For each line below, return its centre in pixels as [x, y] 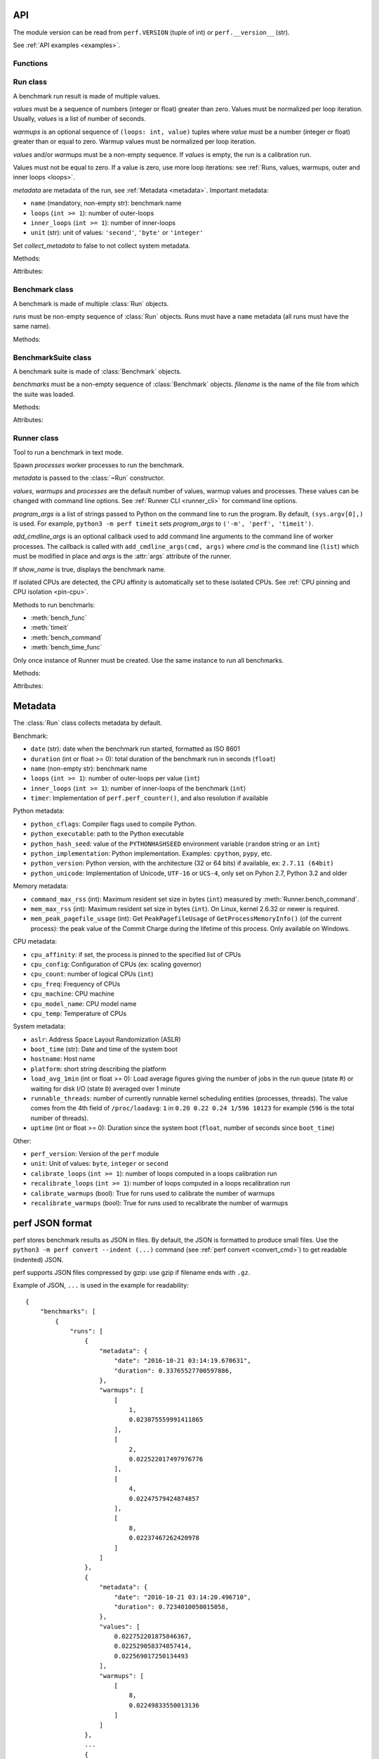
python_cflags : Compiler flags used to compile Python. [113, 824]
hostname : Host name [63, 1059]
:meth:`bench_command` [67, 637]
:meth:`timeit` [50, 628]
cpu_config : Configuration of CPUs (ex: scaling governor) [116, 964]
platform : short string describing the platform [98, 1069]
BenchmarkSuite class [52, 357]
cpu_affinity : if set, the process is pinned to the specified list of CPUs [136, 954]
